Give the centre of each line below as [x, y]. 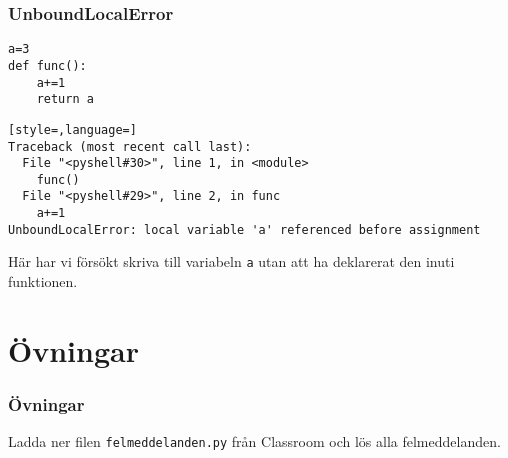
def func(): [47, 65]
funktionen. [43, 281]
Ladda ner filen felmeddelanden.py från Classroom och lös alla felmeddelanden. [254, 441]
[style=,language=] [72, 129]
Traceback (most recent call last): [130, 146]
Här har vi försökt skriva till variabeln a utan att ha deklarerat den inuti [231, 261]
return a [65, 99]
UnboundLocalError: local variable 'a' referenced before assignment [244, 229]
